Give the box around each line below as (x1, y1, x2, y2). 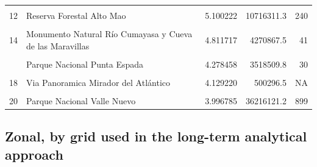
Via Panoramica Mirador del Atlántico (26, 76, 170, 88)
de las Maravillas (26, 39, 90, 52)
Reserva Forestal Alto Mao (26, 9, 126, 21)
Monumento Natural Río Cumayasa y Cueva (26, 27, 193, 40)
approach (5, 144, 63, 163)
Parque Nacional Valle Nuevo (26, 94, 136, 107)
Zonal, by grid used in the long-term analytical (5, 127, 307, 146)
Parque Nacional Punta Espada (26, 57, 144, 70)
